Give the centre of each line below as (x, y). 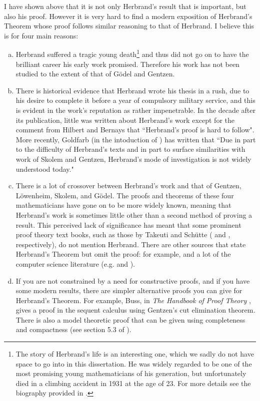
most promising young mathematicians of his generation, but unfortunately (131, 373)
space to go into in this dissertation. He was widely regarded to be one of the (134, 363)
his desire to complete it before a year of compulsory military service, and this (135, 100)
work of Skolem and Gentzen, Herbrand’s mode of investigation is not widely (133, 159)
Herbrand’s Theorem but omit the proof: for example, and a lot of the (123, 254)
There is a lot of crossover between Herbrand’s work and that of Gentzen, (128, 186)
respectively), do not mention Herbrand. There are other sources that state (131, 244)
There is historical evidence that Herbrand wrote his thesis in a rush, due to (132, 90)
